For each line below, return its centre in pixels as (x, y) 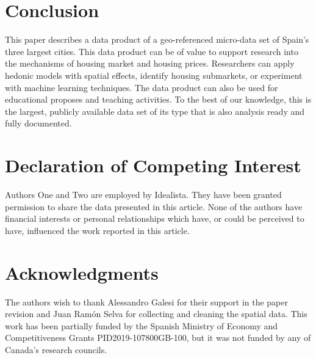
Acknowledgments (82, 272)
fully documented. (38, 123)
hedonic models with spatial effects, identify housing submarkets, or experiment (154, 75)
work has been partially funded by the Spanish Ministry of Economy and (142, 325)
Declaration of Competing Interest (153, 165)
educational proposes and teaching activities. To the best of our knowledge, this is (158, 99)
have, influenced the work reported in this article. (97, 230)
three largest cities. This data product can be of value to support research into (152, 51)
